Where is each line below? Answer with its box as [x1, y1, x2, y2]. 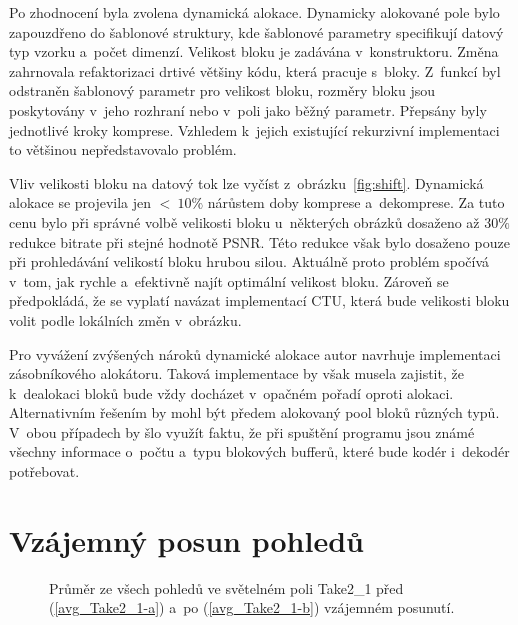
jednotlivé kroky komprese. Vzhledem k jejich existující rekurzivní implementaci [9, 119, 500, 140]
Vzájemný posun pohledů [9, 519, 364, 560]
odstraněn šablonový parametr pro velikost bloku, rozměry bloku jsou [9, 80, 436, 101]
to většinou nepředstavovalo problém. [9, 139, 237, 160]
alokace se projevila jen [9, 192, 152, 213]
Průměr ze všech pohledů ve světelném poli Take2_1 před [49, 577, 404, 598]
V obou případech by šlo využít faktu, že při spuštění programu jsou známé [9, 421, 475, 442]
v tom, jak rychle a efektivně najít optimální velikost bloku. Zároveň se [9, 270, 449, 291]
